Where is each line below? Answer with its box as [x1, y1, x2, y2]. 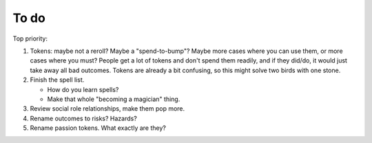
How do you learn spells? [47, 85, 119, 93]
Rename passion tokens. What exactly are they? [30, 124, 167, 132]
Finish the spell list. [30, 76, 85, 84]
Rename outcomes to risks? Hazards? [30, 114, 137, 122]
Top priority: [12, 34, 48, 43]
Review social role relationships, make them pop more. [30, 104, 185, 113]
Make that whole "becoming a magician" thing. [47, 95, 180, 103]
